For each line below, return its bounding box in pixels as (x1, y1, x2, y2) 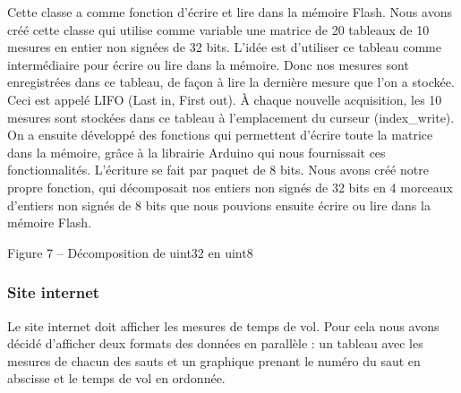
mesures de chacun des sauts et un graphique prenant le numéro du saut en (7, 351, 421, 370)
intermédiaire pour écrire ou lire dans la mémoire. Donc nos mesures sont (7, 55, 409, 73)
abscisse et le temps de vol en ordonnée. (7, 369, 226, 388)
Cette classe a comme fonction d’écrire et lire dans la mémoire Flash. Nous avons (7, 3, 452, 21)
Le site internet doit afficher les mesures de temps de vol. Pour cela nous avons (7, 316, 440, 335)
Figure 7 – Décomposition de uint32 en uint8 (7, 243, 253, 261)
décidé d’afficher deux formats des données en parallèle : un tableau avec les (7, 334, 423, 353)
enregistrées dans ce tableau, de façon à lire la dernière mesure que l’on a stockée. (7, 73, 455, 91)
